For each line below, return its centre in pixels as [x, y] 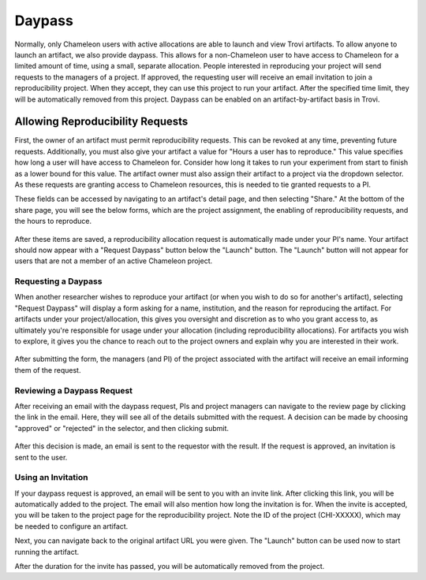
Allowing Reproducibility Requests [101, 122]
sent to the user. [41, 457]
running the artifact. [47, 552]
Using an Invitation [51, 478]
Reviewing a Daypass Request [74, 390]
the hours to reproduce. [53, 221]
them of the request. [48, 370]
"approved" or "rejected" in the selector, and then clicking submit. [121, 428]
